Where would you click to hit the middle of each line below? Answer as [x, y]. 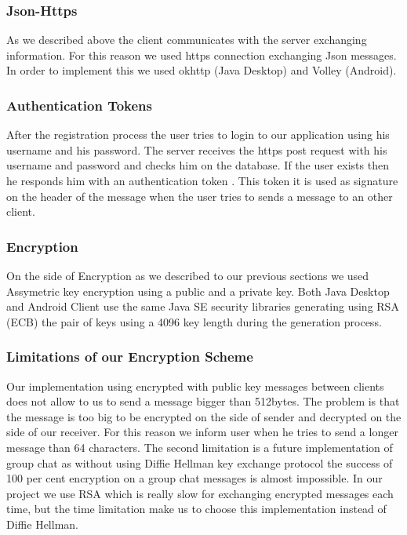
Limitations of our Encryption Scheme [130, 357]
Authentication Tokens [79, 105]
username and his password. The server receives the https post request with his [197, 149]
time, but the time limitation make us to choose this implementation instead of [196, 509]
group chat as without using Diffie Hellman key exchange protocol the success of [200, 462]
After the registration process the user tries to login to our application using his [198, 135]
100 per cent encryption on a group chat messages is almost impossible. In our [194, 478]
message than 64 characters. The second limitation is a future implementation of [200, 447]
